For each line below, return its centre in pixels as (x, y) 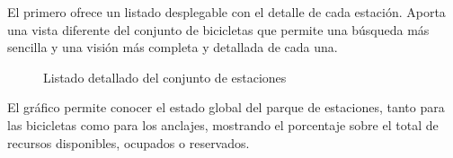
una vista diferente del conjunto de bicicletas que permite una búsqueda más (218, 29)
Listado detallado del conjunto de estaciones (165, 77)
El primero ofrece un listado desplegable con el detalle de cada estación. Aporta (226, 12)
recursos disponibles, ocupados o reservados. (129, 142)
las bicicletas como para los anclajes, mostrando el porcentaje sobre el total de (223, 124)
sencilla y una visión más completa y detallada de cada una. (173, 47)
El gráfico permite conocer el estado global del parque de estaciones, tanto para (226, 107)
